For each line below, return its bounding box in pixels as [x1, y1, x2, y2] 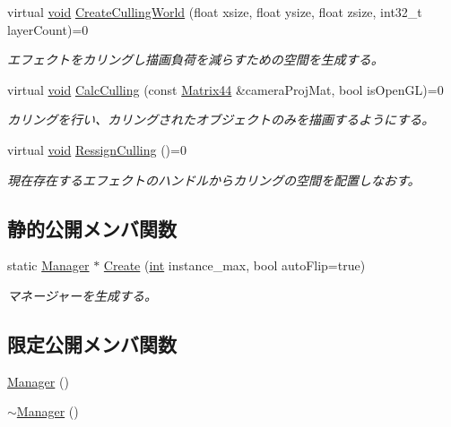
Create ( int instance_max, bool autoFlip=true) [103, 256, 366, 275]
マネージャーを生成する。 [7, 286, 158, 304]
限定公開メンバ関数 [7, 329, 177, 357]
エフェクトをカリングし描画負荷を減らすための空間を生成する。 [7, 50, 384, 69]
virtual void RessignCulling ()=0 [7, 140, 186, 158]
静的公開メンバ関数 [7, 214, 177, 242]
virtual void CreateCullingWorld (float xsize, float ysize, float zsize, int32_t [7, 3, 422, 21]
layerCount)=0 [7, 20, 89, 38]
